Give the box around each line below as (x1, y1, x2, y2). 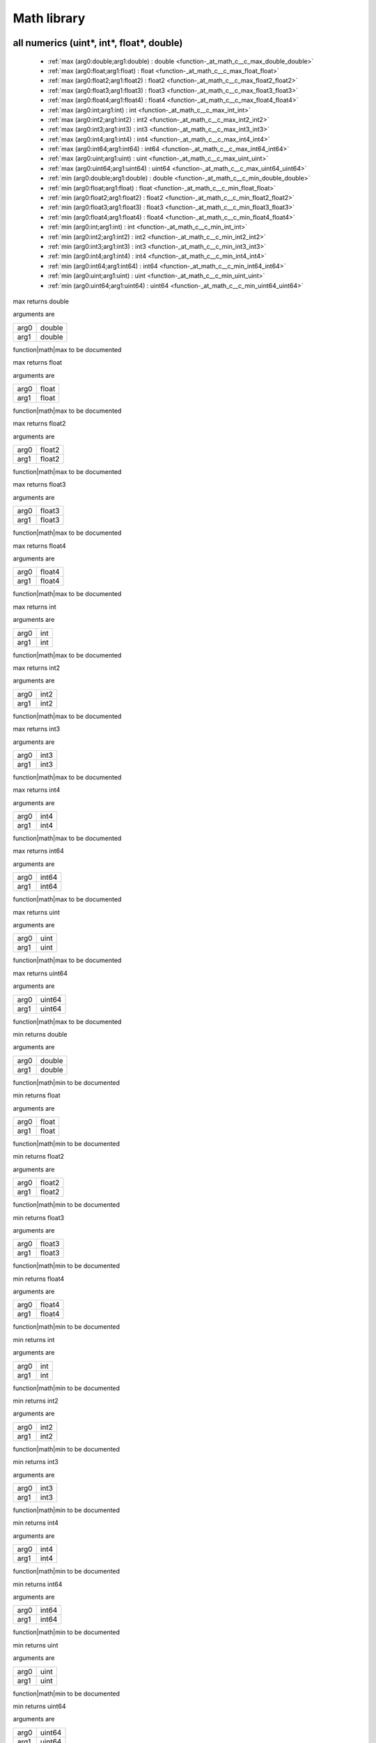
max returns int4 (13, 786, 61, 794)
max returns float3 (13, 480, 66, 489)
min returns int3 (13, 1458, 58, 1466)
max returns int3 (13, 725, 61, 733)
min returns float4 (13, 1274, 65, 1283)
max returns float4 (13, 541, 66, 550)
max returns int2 (13, 663, 61, 672)
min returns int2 (13, 1396, 58, 1405)
